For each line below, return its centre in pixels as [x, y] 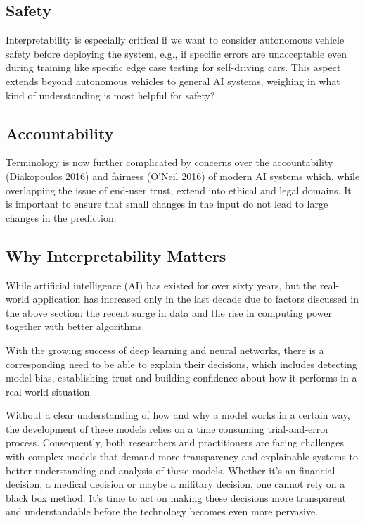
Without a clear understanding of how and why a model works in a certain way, [178, 415]
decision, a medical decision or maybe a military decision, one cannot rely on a [175, 484]
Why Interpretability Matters [116, 255]
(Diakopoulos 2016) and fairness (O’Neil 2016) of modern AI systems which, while [183, 176]
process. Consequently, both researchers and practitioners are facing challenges [175, 442]
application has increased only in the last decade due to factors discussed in [196, 299]
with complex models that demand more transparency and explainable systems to [182, 456]
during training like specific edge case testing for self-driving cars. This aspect [173, 67]
